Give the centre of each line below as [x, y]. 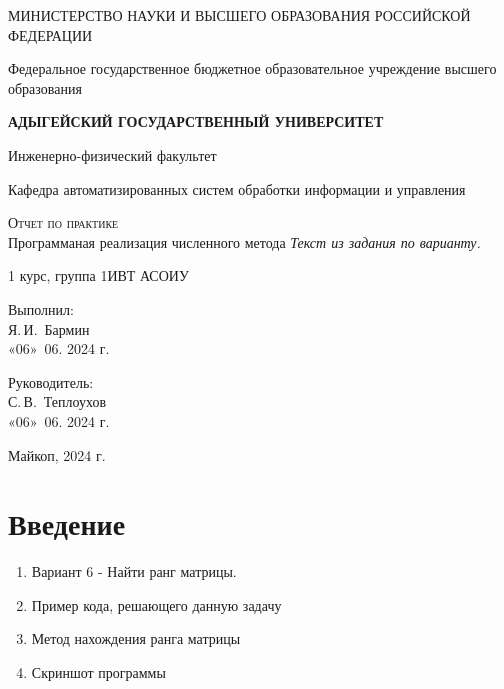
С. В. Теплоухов [57, 401]
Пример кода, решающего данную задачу [156, 604]
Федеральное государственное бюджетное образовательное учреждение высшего [252, 68]
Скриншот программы [98, 672]
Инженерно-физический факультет [112, 154]
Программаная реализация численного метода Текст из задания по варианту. [244, 241]
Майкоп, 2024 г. [57, 454]
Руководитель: [51, 381]
